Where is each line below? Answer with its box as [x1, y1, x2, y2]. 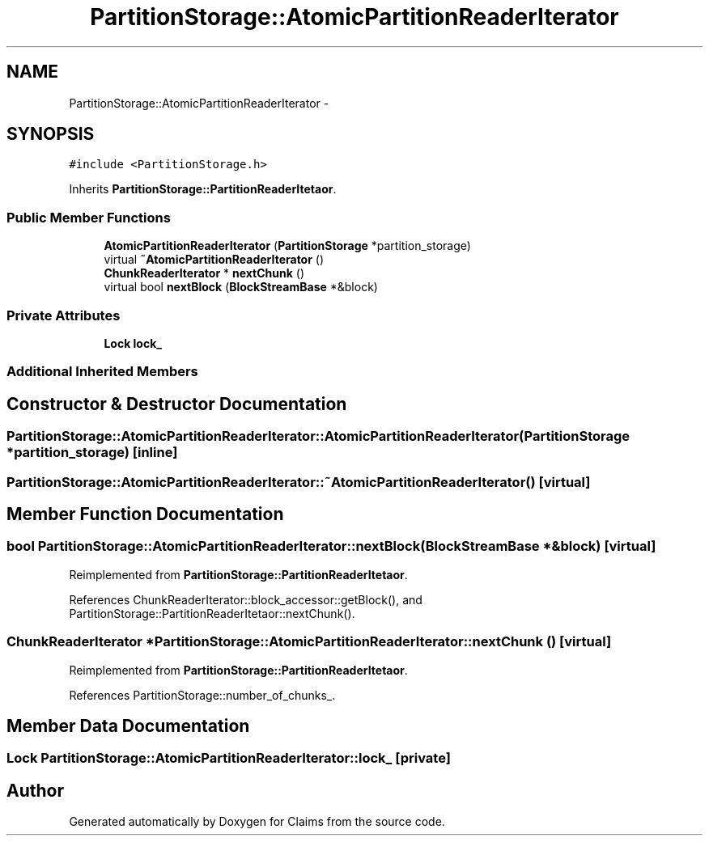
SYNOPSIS [6, 124, 95, 145]
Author [6, 780, 64, 801]
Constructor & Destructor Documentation [6, 393, 347, 414]
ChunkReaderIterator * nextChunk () [104, 266, 305, 281]
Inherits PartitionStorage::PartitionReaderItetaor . [69, 182, 337, 197]
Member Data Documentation [6, 715, 250, 736]
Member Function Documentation [6, 503, 284, 524]
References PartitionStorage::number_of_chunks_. [69, 688, 336, 702]
